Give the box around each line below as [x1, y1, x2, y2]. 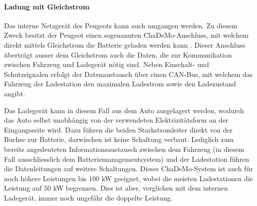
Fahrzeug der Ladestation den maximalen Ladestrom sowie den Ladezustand [4, 78, 236, 89]
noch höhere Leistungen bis [4, 173, 87, 183]
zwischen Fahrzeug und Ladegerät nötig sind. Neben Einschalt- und [4, 59, 209, 69]
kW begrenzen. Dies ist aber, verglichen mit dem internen [53, 183, 228, 193]
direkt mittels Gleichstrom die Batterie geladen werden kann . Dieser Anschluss [4, 39, 246, 50]
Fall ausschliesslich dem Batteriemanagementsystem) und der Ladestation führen [4, 153, 250, 164]
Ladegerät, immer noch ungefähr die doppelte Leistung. [4, 192, 173, 203]
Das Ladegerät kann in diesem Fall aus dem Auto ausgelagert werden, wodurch [4, 105, 244, 115]
